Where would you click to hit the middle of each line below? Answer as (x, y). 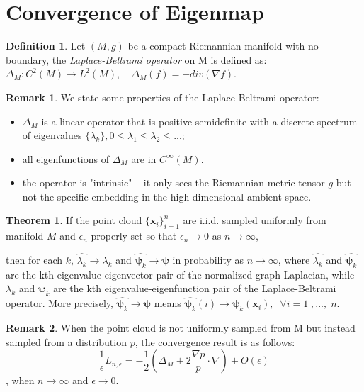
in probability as (208, 260)
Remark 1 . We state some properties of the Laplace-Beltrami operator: (163, 97)
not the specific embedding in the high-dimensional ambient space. (167, 196)
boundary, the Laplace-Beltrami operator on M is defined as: (136, 59)
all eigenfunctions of (66, 158)
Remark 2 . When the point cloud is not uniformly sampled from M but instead (181, 328)
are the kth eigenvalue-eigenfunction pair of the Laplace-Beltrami (194, 288)
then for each (34, 260)
